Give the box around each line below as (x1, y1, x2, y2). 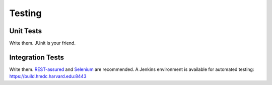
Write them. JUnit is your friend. (9, 40, 76, 46)
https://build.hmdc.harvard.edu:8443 (9, 73, 87, 79)
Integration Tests (9, 53, 64, 61)
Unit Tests (9, 27, 42, 35)
